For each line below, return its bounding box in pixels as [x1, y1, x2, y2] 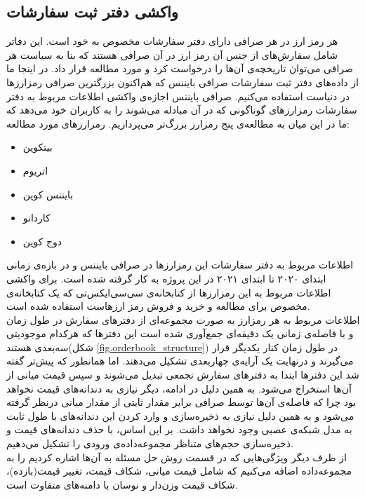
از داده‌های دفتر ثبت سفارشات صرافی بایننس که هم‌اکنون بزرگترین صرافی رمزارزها [6, 74, 359, 89]
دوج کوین [22, 233, 62, 248]
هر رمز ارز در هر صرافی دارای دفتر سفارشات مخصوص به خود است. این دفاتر [6, 34, 338, 48]
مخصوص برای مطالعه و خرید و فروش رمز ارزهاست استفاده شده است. [6, 299, 310, 313]
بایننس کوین [22, 186, 74, 201]
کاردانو [22, 210, 51, 225]
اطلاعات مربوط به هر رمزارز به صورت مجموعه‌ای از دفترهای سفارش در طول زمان [6, 312, 360, 327]
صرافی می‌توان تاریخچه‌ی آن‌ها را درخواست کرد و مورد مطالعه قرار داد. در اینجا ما [6, 61, 353, 76]
